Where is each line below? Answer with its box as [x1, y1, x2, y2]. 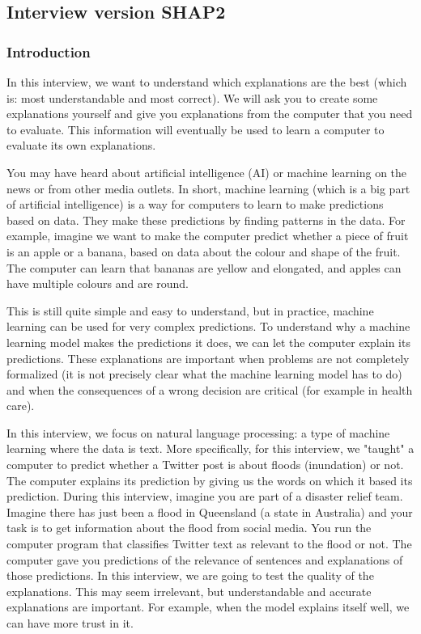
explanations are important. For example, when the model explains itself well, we [6, 598, 410, 615]
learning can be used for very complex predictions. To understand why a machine [6, 318, 410, 335]
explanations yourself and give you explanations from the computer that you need [6, 105, 413, 122]
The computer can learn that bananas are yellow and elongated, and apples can [6, 259, 402, 276]
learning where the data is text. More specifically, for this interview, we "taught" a [6, 440, 415, 457]
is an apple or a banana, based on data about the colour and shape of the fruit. [6, 243, 401, 260]
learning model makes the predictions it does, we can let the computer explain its [6, 333, 410, 350]
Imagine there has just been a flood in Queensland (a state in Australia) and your [6, 503, 413, 520]
